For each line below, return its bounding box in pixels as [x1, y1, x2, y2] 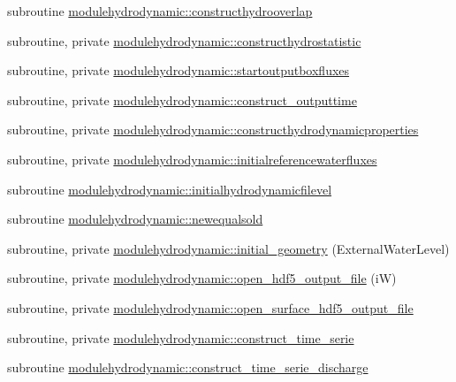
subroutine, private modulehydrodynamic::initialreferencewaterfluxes [7, 149, 377, 168]
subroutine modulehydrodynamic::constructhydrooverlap [7, 2, 313, 19]
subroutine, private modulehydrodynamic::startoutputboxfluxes [7, 61, 350, 80]
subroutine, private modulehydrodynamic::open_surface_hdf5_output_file [7, 298, 414, 317]
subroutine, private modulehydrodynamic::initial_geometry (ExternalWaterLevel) [7, 239, 450, 257]
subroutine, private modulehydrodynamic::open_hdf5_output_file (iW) [7, 269, 397, 287]
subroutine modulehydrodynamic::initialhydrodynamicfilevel [7, 180, 332, 198]
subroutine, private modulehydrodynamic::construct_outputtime [7, 90, 357, 109]
